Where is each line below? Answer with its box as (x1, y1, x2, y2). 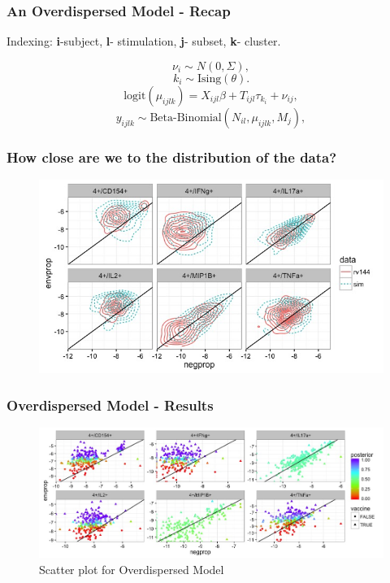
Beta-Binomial (149, 111, 222, 124)
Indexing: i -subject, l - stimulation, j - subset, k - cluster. (6, 33, 281, 50)
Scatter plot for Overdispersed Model (39, 560, 224, 577)
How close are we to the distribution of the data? (6, 146, 337, 167)
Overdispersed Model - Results (6, 394, 214, 415)
